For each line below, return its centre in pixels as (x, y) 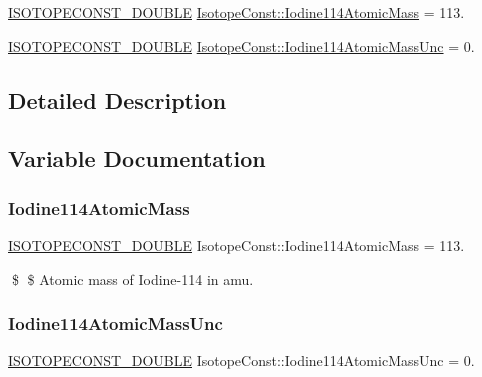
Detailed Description (117, 99)
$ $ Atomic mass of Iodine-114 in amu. (132, 278)
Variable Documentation (137, 158)
